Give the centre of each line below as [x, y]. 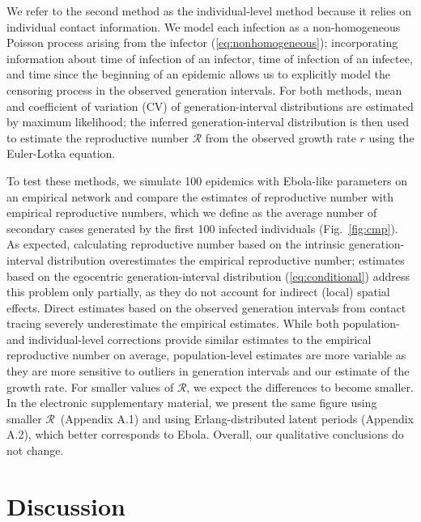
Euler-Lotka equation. [61, 153]
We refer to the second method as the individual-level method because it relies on [209, 11]
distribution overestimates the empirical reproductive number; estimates [226, 259]
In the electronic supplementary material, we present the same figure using [192, 403]
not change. [35, 450]
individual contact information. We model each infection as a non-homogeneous [204, 26]
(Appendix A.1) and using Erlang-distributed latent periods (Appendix [237, 418]
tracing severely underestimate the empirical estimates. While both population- [203, 323]
